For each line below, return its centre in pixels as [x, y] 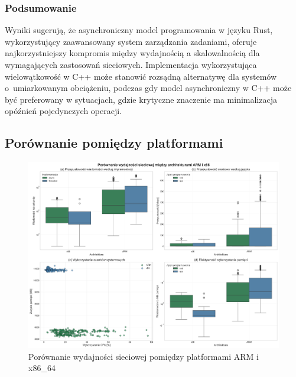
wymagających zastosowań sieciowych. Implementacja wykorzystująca [131, 64]
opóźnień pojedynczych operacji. [64, 111]
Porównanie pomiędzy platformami [114, 143]
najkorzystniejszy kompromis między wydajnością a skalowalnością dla [132, 53]
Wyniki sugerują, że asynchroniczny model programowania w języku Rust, [139, 30]
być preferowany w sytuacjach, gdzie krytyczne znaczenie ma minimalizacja [141, 99]
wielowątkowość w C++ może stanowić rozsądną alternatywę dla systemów [141, 76]
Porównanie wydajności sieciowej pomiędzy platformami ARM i [144, 356]
